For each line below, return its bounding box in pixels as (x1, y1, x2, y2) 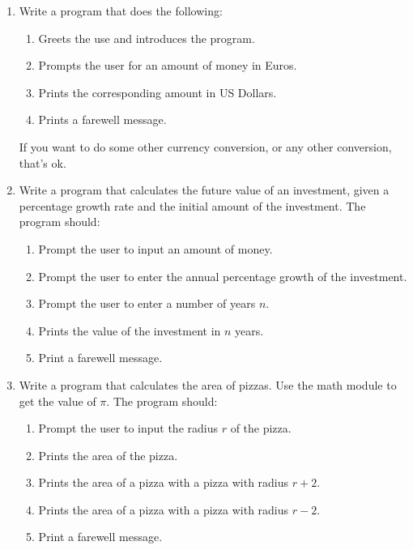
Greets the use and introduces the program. (38, 29, 255, 46)
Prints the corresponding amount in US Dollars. (38, 83, 277, 100)
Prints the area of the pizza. (38, 446, 178, 463)
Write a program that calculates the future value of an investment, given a (19, 181, 390, 198)
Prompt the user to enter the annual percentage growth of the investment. (38, 267, 407, 284)
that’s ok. (19, 154, 66, 171)
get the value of (19, 392, 96, 409)
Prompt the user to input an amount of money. (38, 240, 273, 257)
